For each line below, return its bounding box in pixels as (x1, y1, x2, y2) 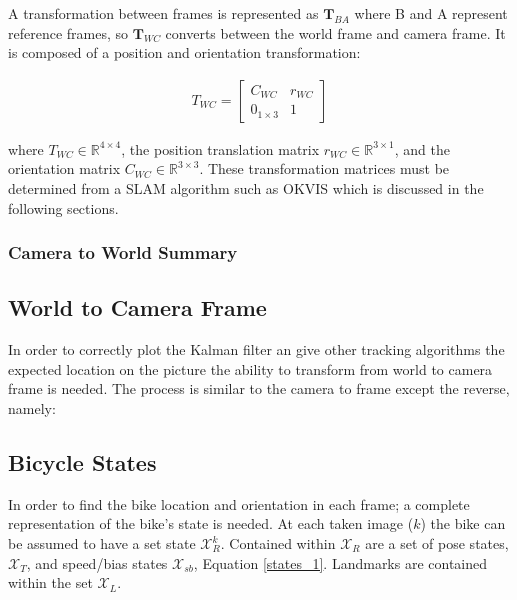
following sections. (8, 197, 119, 218)
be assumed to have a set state (8, 533, 196, 553)
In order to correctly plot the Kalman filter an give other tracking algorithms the (8, 339, 505, 360)
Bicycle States (8, 447, 157, 477)
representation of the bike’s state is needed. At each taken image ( (8, 513, 414, 534)
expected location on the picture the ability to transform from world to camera (8, 358, 493, 379)
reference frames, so (8, 22, 129, 43)
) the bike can (420, 513, 506, 534)
